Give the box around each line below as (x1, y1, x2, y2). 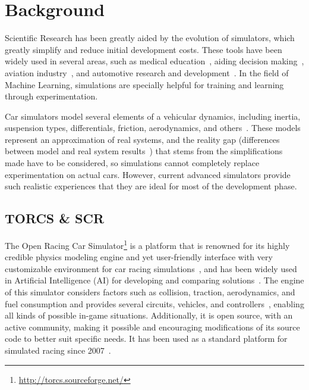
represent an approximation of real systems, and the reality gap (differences (5, 133, 280, 145)
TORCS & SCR (5, 209, 105, 227)
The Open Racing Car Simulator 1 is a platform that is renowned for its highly (5, 238, 290, 251)
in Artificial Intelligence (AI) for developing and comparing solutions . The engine (5, 274, 304, 286)
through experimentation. (5, 90, 98, 102)
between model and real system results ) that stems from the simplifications (5, 145, 283, 157)
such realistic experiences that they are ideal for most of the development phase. (5, 180, 297, 192)
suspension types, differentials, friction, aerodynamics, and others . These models (5, 121, 301, 134)
